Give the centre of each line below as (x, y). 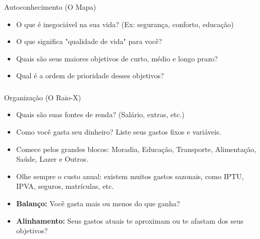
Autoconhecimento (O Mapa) (50, 6)
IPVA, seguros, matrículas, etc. (65, 186)
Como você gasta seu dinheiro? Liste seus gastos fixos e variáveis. (119, 132)
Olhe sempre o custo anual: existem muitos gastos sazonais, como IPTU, (130, 176)
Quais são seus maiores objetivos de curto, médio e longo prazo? (117, 58)
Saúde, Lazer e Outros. (52, 159)
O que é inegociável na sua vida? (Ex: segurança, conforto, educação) (125, 24)
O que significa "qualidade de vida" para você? (89, 41)
